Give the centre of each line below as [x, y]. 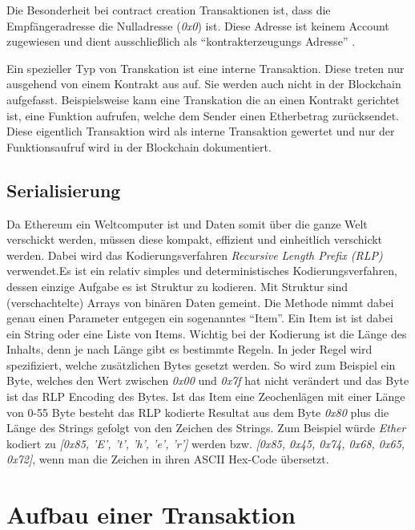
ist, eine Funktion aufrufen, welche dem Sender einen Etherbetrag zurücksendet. [203, 115]
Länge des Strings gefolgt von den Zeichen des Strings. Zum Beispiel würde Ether [206, 428]
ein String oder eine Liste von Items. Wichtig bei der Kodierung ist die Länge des [207, 333]
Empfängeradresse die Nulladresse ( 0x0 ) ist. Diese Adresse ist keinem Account [198, 25]
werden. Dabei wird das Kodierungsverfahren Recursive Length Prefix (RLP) [195, 255]
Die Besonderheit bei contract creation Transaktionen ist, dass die [169, 10]
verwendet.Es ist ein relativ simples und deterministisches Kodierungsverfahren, [202, 271]
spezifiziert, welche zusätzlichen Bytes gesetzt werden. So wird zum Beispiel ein [201, 364]
